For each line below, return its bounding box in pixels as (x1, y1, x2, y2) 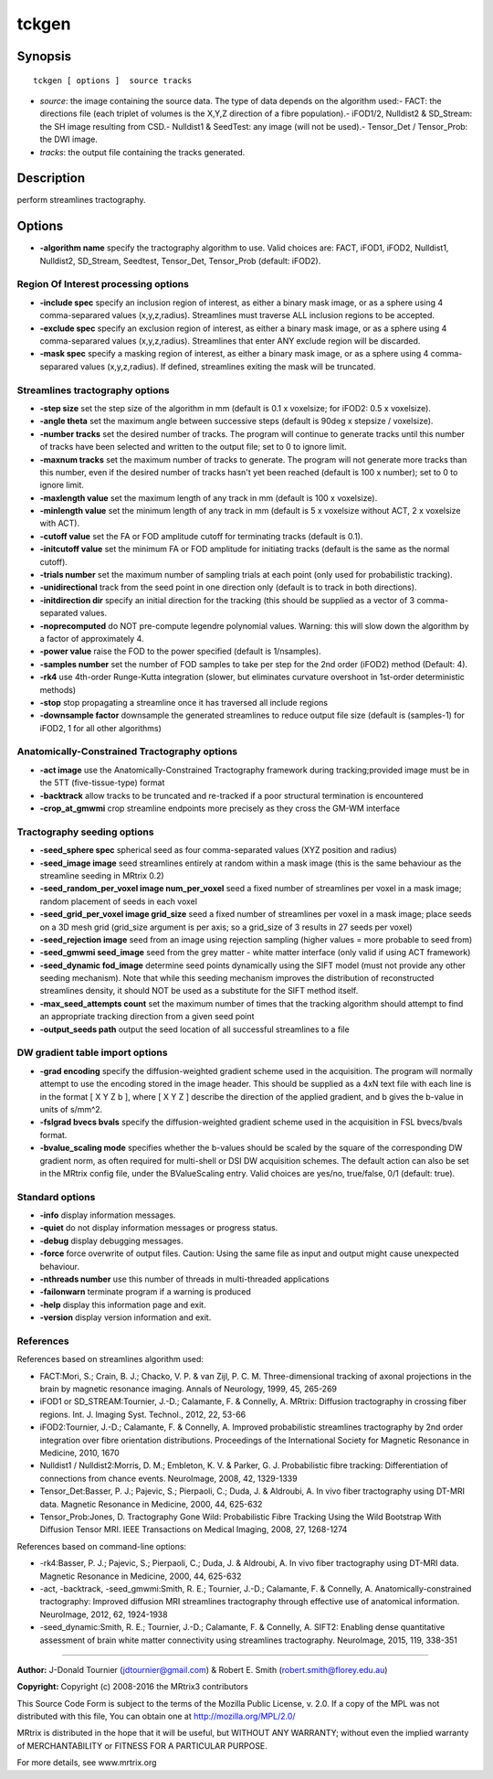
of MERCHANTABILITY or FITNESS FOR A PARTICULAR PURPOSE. (16, 1740, 268, 1751)
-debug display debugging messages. (39, 1235, 184, 1246)
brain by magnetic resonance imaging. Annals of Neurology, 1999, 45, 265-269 (39, 1383, 338, 1394)
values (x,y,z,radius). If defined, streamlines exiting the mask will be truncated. (79, 361, 376, 372)
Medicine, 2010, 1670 (39, 1447, 120, 1458)
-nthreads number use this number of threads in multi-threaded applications (39, 1273, 330, 1284)
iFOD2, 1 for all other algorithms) (39, 722, 162, 733)
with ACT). (39, 517, 80, 529)
